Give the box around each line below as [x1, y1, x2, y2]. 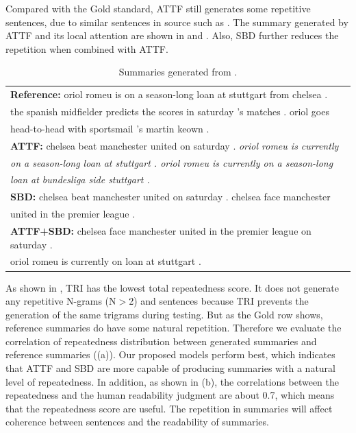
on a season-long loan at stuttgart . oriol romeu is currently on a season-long [10, 155, 333, 169]
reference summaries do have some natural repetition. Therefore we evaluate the [5, 320, 342, 335]
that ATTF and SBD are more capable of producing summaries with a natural [5, 361, 336, 375]
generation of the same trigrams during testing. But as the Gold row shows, [5, 307, 323, 321]
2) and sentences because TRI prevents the [129, 294, 309, 308]
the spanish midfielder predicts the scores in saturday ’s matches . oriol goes [10, 104, 329, 119]
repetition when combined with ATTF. [5, 41, 168, 56]
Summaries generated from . [118, 65, 238, 79]
